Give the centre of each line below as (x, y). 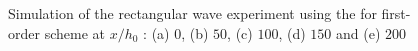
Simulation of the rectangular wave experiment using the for (192, 13)
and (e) (358, 32)
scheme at (74, 32)
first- (396, 13)
